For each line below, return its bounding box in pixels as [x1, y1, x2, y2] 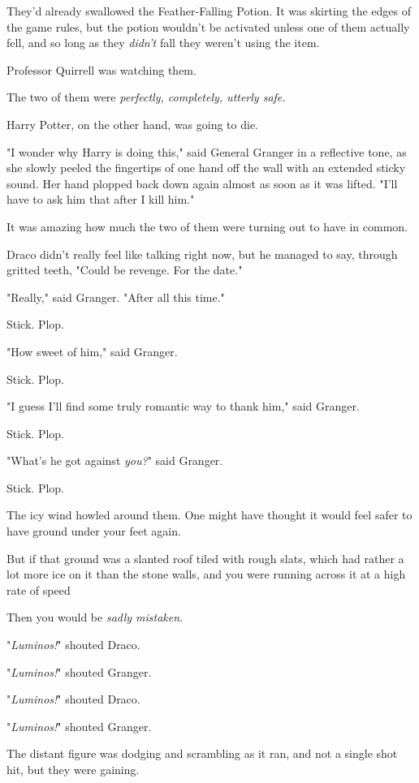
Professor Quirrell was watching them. [6, 61, 197, 78]
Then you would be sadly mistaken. [6, 609, 184, 626]
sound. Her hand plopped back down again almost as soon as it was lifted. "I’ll [6, 174, 398, 191]
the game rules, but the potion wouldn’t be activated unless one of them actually [6, 18, 410, 35]
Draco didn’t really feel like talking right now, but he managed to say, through [6, 245, 398, 262]
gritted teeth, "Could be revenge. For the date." [6, 261, 243, 278]
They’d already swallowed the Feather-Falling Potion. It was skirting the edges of [6, 2, 412, 19]
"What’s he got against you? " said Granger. [6, 452, 223, 469]
